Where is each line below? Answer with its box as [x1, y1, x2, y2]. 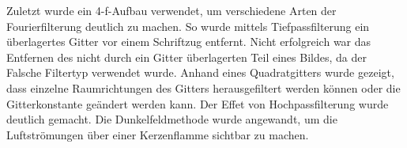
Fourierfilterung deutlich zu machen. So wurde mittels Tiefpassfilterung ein [6, 17, 370, 34]
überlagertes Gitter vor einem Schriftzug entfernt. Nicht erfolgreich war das [6, 33, 371, 50]
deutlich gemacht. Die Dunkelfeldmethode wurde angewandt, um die [6, 111, 337, 127]
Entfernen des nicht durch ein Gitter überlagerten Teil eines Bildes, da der [6, 48, 367, 65]
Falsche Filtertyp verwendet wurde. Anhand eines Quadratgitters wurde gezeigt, [6, 64, 394, 81]
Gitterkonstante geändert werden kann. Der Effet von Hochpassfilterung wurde [6, 95, 389, 112]
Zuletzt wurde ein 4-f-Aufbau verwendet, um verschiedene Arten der [6, 2, 337, 18]
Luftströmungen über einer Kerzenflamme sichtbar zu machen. [6, 126, 309, 142]
